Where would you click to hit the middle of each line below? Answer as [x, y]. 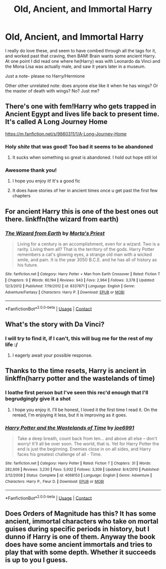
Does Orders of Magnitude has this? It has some [81, 513]
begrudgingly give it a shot [38, 399]
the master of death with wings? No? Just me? [52, 91]
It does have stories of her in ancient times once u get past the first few [85, 190]
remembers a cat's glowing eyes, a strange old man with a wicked [84, 255]
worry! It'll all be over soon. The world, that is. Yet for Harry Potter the [88, 443]
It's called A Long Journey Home [56, 122]
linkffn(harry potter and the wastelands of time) [80, 379]
